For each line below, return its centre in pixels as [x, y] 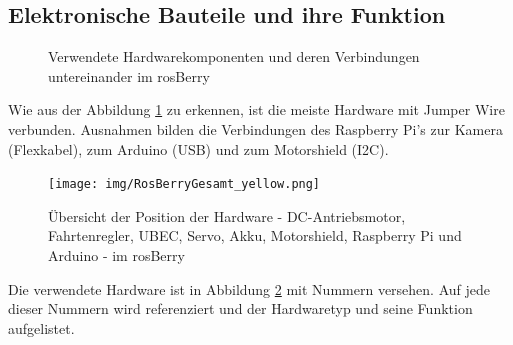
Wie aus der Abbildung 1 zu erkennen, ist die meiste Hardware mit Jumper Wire [256, 109]
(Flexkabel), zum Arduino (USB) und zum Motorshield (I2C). [198, 148]
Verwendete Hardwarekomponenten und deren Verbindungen [234, 56]
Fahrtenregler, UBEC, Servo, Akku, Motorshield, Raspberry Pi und [255, 235]
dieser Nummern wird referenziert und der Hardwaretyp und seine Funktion [240, 308]
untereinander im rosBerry [129, 75]
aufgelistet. [41, 327]
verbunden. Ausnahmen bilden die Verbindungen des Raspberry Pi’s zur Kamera [255, 128]
